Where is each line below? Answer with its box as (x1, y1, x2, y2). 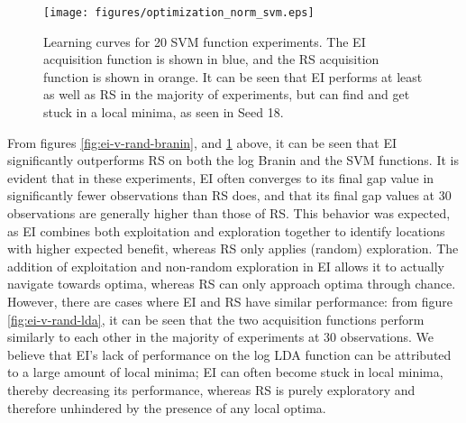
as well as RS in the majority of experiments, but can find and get (43, 85, 410, 104)
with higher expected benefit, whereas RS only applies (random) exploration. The (7, 239, 459, 258)
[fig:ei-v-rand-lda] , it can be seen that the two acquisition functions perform (7, 309, 425, 328)
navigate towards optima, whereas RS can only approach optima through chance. (7, 274, 456, 293)
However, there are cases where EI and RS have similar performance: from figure (7, 291, 453, 310)
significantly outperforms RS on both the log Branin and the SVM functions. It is (7, 151, 459, 170)
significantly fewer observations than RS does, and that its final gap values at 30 (7, 186, 452, 205)
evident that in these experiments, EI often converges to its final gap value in (7, 168, 434, 187)
